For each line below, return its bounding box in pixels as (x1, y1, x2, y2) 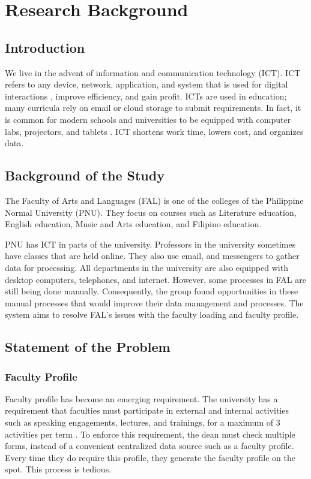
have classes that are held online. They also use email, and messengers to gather (5, 249, 300, 262)
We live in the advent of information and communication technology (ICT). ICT (5, 66, 301, 79)
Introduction (5, 38, 85, 56)
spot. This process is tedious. (5, 463, 112, 475)
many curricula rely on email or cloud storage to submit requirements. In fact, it (5, 101, 301, 114)
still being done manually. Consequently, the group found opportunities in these (5, 285, 298, 297)
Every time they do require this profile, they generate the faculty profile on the (5, 451, 295, 463)
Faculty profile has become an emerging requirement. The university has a (5, 392, 278, 405)
